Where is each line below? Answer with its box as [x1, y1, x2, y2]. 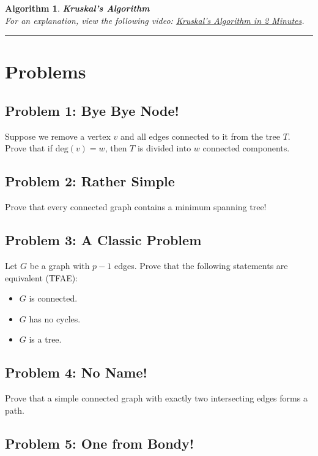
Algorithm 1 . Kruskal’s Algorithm [5, 2, 150, 14]
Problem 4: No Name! [5, 363, 147, 382]
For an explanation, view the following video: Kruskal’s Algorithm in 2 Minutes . [5, 13, 305, 26]
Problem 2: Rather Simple [5, 172, 175, 191]
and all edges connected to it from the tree [120, 129, 280, 142]
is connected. [29, 292, 78, 305]
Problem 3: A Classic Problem [5, 230, 202, 249]
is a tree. [29, 333, 62, 346]
